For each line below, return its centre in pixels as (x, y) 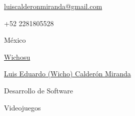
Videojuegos (22, 107)
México (15, 40)
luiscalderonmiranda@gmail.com (53, 6)
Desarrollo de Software (39, 90)
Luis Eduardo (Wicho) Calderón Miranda (67, 74)
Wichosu (17, 56)
